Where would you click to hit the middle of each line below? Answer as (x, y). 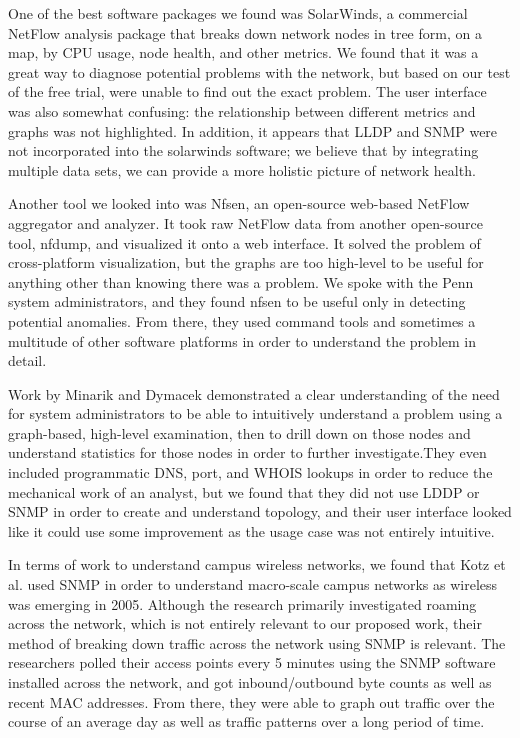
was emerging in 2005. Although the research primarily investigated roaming (242, 603)
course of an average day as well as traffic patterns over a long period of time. (246, 721)
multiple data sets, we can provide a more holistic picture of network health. (242, 169)
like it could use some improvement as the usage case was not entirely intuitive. (251, 530)
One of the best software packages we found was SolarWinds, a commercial (238, 13)
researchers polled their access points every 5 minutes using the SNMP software (252, 662)
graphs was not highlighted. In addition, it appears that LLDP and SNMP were (253, 130)
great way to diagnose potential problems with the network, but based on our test (259, 71)
